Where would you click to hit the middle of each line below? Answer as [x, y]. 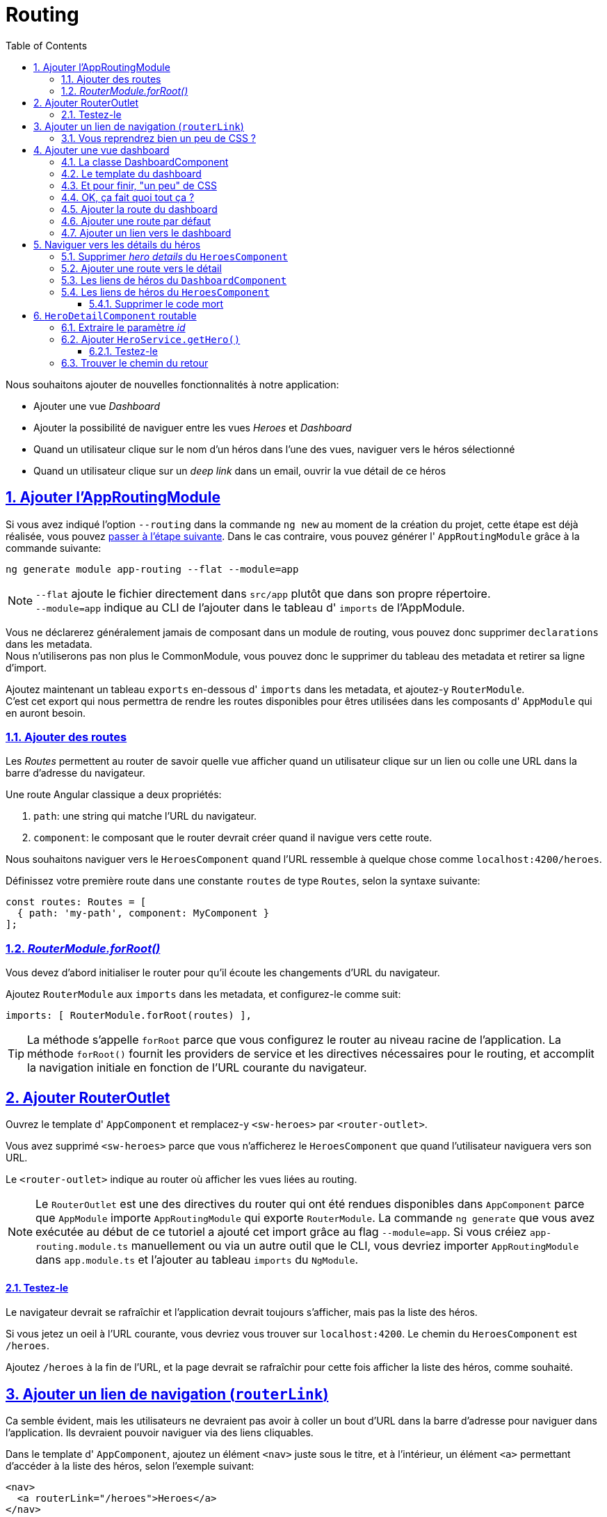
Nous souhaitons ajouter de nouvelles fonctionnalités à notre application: [172, 384]
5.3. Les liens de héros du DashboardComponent [174, 280]
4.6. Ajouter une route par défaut [136, 221]
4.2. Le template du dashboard [131, 173]
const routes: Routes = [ [76, 902]
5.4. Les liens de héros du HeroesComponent [165, 292]
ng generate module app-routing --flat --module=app [152, 569]
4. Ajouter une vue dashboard [102, 150]
